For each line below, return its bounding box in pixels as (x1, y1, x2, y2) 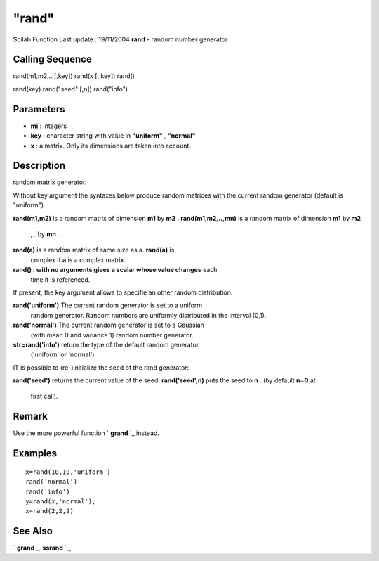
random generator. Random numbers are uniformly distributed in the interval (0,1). (30, 311, 267, 319)
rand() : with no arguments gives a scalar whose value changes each (13, 266, 218, 274)
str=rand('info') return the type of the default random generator (13, 340, 199, 349)
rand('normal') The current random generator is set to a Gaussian (13, 321, 205, 330)
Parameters (13, 103, 65, 115)
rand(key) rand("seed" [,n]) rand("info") (13, 84, 128, 93)
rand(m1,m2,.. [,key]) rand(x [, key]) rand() (13, 72, 135, 80)
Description (13, 160, 66, 172)
